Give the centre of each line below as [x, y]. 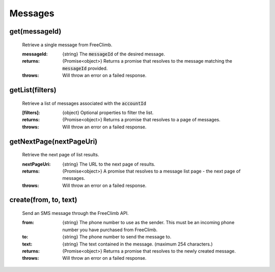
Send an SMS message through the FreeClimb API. [76, 213]
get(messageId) [35, 31]
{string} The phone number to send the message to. [117, 237]
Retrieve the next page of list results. [61, 155]
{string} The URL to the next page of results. [109, 164]
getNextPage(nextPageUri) [53, 141]
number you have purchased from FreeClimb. [110, 230]
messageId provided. [85, 68]
